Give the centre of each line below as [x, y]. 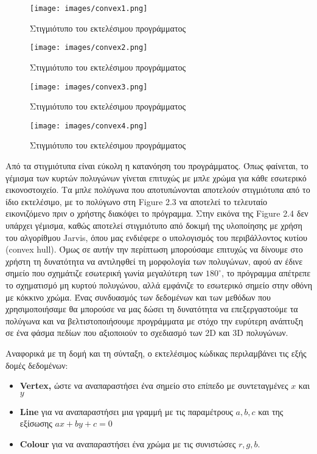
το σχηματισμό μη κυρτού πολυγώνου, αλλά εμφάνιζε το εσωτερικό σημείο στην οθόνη [159, 285]
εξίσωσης [36, 423]
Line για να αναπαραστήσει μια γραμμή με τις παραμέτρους [126, 411]
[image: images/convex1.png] [89, 9]
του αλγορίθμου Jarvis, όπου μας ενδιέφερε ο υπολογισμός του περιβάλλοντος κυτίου [156, 237]
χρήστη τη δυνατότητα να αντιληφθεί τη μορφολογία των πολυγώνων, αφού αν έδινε [154, 261]
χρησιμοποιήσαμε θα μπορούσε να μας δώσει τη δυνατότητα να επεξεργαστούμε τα [152, 309]
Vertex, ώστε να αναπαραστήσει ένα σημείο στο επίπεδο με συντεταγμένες [154, 386]
